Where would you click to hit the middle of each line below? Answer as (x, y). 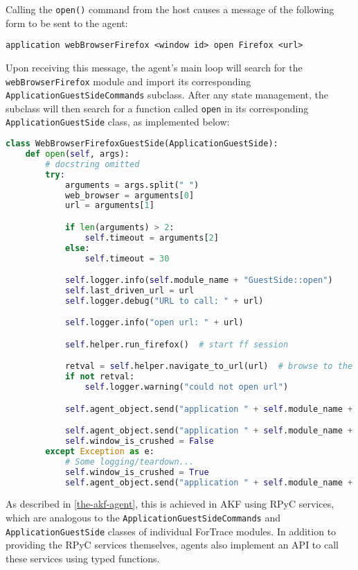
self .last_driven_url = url (129, 290)
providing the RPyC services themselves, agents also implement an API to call (172, 545)
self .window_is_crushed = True (137, 472)
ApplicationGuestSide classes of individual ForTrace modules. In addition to (171, 531)
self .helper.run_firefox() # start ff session (177, 344)
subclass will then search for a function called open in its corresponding (157, 108)
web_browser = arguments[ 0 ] (129, 195)
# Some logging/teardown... (129, 461)
